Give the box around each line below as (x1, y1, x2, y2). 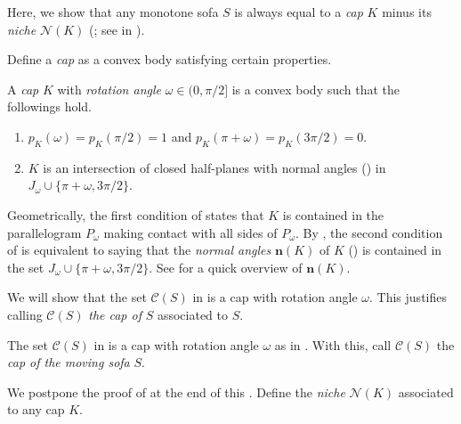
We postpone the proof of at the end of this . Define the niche (7, 382, 345, 401)
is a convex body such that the (231, 79, 400, 98)
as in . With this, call (274, 335, 392, 354)
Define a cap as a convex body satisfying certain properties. (7, 50, 332, 69)
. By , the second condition (295, 223, 443, 241)
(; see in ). (89, 20, 145, 38)
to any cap (7, 400, 65, 419)
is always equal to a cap (234, 3, 363, 20)
